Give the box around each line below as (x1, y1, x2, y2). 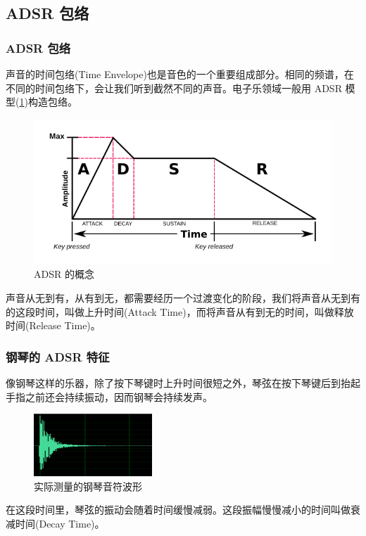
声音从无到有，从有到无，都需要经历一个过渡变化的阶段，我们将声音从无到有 (6, 291, 360, 305)
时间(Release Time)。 (6, 318, 101, 333)
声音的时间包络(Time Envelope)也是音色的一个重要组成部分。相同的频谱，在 (6, 67, 354, 81)
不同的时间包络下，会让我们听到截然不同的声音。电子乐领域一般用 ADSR (6, 80, 342, 95)
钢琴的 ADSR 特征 (6, 347, 110, 365)
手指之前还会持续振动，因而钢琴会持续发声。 (6, 389, 213, 404)
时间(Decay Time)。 (15, 516, 105, 530)
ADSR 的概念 (34, 267, 94, 281)
